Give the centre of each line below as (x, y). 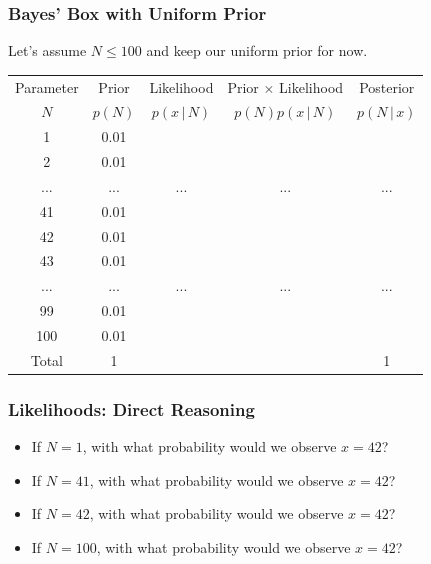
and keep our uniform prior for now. (257, 50)
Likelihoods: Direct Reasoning (131, 408)
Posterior (387, 86)
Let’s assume (47, 50)
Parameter (47, 86)
